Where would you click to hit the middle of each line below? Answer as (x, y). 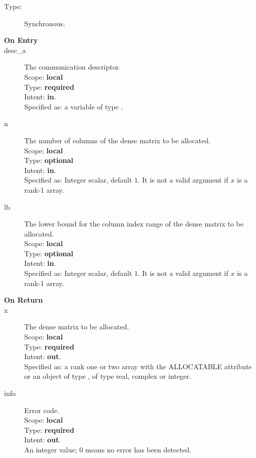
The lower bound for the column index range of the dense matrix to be (134, 224)
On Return (23, 300)
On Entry (21, 40)
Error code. (42, 410)
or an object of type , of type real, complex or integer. (108, 376)
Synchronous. (45, 23)
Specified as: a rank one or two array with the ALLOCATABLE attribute (138, 366)
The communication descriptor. (73, 67)
